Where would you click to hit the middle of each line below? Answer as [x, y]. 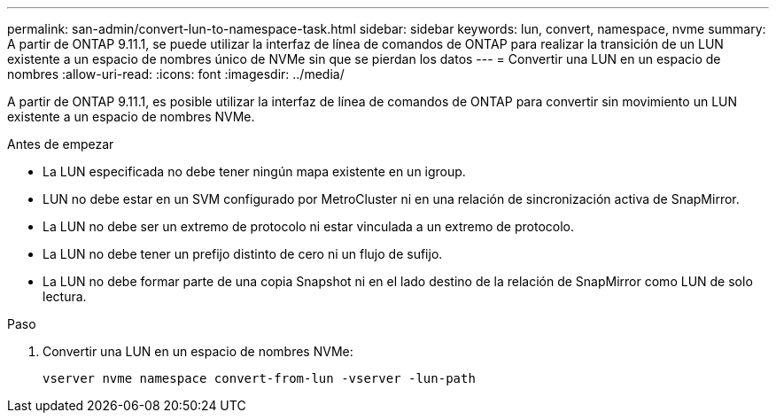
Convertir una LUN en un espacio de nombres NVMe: [198, 351]
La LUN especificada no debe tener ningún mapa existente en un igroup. [254, 171]
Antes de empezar [61, 144]
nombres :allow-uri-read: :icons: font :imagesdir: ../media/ [176, 74]
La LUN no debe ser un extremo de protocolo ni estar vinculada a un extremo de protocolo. [309, 226]
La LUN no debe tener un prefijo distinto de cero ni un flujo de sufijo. [243, 254]
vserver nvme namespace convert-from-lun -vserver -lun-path [259, 378]
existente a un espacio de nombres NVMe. [131, 117]
